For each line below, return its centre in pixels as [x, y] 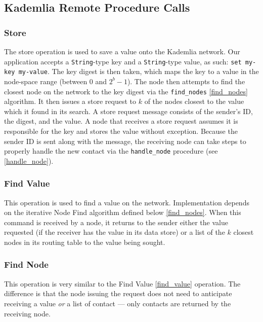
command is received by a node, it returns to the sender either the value [116, 222]
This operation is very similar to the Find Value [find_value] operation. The [122, 283]
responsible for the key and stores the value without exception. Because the [121, 131]
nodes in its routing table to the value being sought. [85, 242]
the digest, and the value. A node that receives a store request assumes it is [121, 121]
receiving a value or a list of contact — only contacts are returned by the [118, 303]
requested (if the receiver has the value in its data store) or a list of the [115, 232]
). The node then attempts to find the [186, 81]
